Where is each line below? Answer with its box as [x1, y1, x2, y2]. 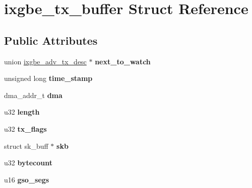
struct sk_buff [4, 140, 48, 151]
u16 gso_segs [4, 174, 49, 184]
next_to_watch [95, 56, 151, 66]
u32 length [4, 107, 40, 117]
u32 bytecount [4, 157, 52, 168]
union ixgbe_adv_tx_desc [4, 56, 87, 66]
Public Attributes [4, 32, 98, 48]
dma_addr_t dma [4, 89, 62, 100]
